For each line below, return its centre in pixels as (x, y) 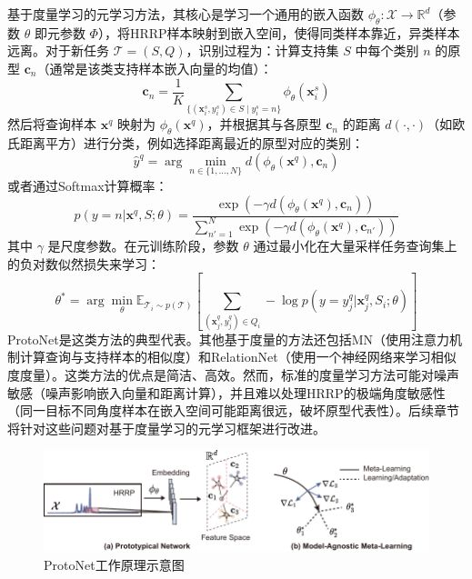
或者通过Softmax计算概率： (88, 185)
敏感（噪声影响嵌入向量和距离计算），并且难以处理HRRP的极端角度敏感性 (226, 392)
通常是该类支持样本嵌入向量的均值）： (161, 68)
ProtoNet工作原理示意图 (114, 564)
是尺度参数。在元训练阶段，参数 (143, 245)
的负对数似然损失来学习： (84, 263)
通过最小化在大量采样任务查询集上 (355, 245)
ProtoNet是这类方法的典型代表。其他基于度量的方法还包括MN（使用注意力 (228, 339)
